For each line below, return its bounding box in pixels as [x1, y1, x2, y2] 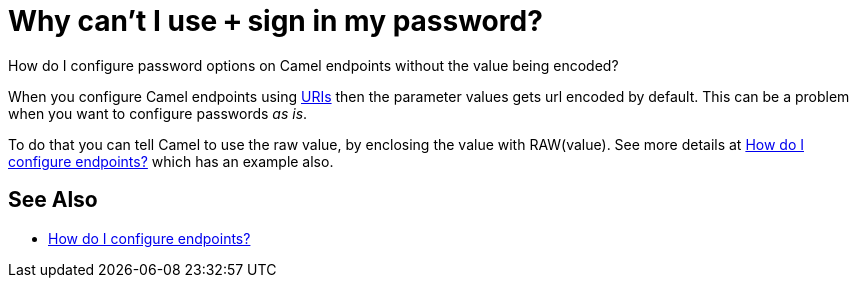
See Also [8, 187, 98, 213]
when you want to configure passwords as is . [8, 104, 308, 122]
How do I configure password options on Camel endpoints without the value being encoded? [8, 56, 619, 74]
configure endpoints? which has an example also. [8, 152, 334, 170]
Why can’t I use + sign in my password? [8, 4, 543, 38]
